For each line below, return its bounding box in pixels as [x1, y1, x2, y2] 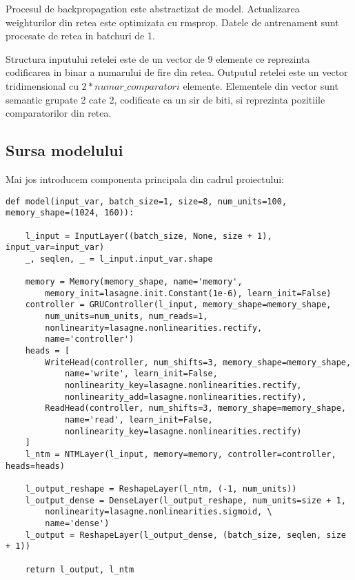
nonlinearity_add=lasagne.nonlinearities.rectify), [64, 391, 307, 402]
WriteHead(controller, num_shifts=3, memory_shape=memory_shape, [45, 357, 352, 367]
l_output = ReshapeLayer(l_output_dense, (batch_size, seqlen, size [25, 530, 346, 540]
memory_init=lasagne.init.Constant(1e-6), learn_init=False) [45, 288, 332, 298]
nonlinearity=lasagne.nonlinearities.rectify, [45, 322, 263, 333]
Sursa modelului [6, 139, 123, 161]
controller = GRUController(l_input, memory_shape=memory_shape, [25, 300, 332, 310]
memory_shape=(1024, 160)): [6, 208, 134, 218]
